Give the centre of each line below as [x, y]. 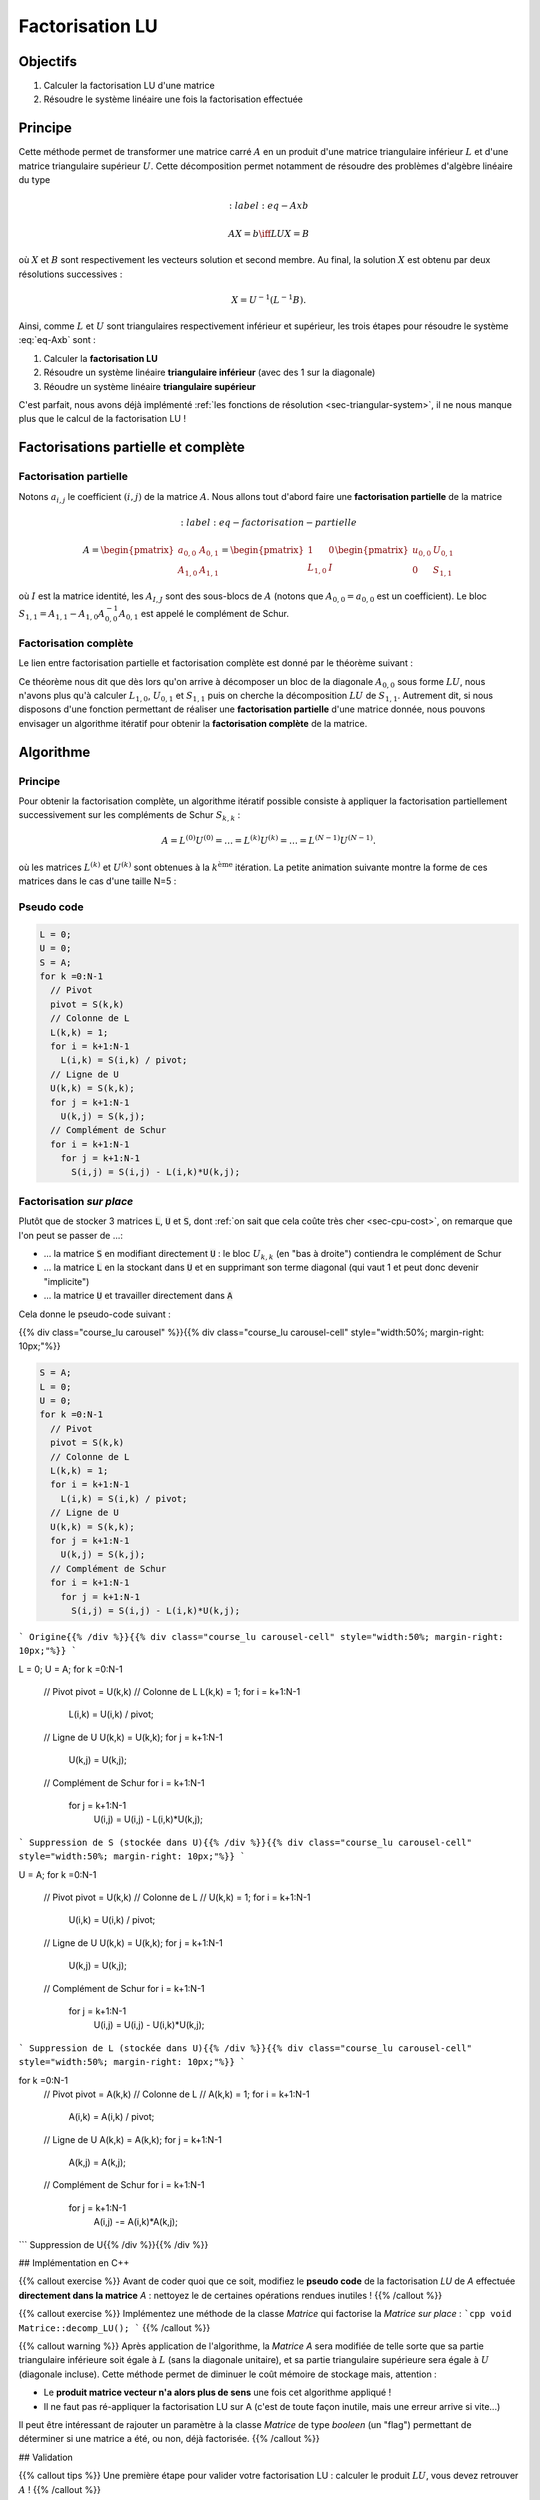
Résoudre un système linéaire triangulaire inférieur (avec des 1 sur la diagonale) [209, 372]
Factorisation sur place [76, 1201]
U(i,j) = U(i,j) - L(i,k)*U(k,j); [148, 1819]
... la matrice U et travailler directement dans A [138, 1296]
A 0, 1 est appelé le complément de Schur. [204, 614]
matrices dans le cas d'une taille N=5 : [97, 881]
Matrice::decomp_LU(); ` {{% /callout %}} [114, 2327]
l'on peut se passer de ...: [71, 1235]
